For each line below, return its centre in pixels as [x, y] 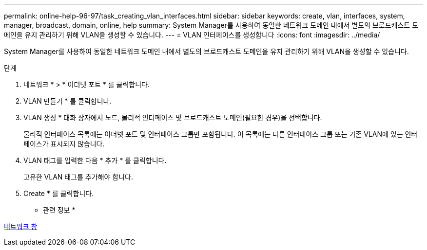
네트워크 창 [21, 226]
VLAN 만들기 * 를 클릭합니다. [68, 101]
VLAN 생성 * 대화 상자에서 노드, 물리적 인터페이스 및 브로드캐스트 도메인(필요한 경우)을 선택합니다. [173, 117]
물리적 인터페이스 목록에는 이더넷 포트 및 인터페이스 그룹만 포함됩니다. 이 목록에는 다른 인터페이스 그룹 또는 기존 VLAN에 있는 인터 [221, 134]
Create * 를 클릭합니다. [59, 193]
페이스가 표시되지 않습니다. [64, 144]
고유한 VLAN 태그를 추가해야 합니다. [78, 177]
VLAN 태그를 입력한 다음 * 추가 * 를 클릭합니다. [95, 160]
